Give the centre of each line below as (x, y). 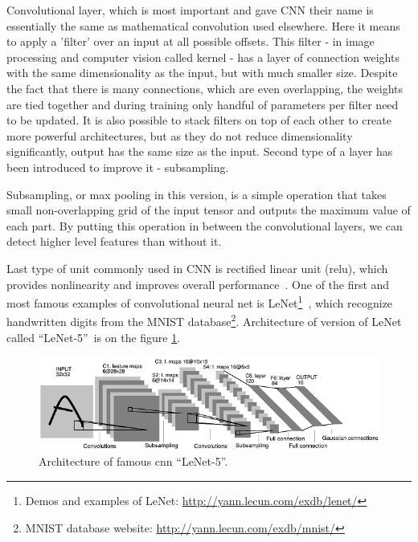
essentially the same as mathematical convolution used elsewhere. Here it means (203, 25)
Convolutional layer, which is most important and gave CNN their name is (190, 10)
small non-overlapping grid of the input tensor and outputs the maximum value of (209, 210)
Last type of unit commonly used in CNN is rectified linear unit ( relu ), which (197, 268)
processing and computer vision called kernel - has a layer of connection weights (203, 57)
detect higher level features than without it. (114, 241)
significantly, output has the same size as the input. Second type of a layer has (200, 151)
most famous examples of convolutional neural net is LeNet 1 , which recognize (200, 302)
